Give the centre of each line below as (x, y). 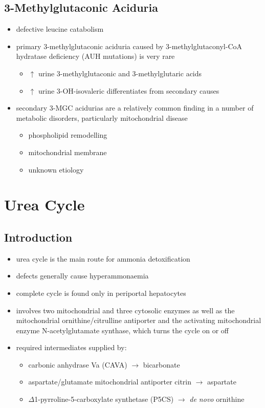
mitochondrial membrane (68, 152)
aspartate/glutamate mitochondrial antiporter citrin (110, 382)
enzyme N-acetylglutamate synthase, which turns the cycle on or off (122, 330)
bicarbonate (161, 364)
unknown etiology (56, 169)
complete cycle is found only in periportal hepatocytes (101, 293)
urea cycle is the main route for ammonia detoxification (103, 258)
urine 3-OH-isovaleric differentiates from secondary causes (129, 90)
